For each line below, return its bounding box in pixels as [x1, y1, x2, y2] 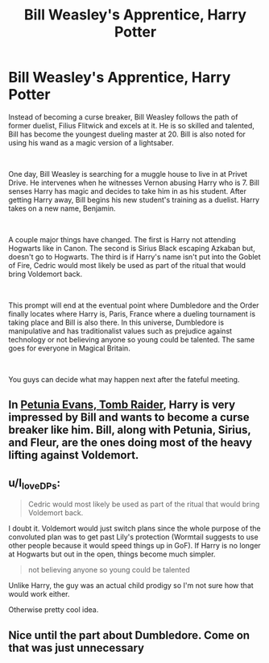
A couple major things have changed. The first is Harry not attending [8, 234, 236, 244]
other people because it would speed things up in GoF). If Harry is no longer [8, 541, 262, 551]
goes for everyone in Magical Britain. [8, 343, 130, 353]
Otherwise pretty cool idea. [8, 605, 99, 615]
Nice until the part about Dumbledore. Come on [8, 628, 250, 642]
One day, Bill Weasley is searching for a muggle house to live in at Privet [8, 169, 248, 178]
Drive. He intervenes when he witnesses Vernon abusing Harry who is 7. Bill [8, 178, 260, 187]
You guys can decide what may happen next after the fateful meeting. [8, 374, 240, 384]
